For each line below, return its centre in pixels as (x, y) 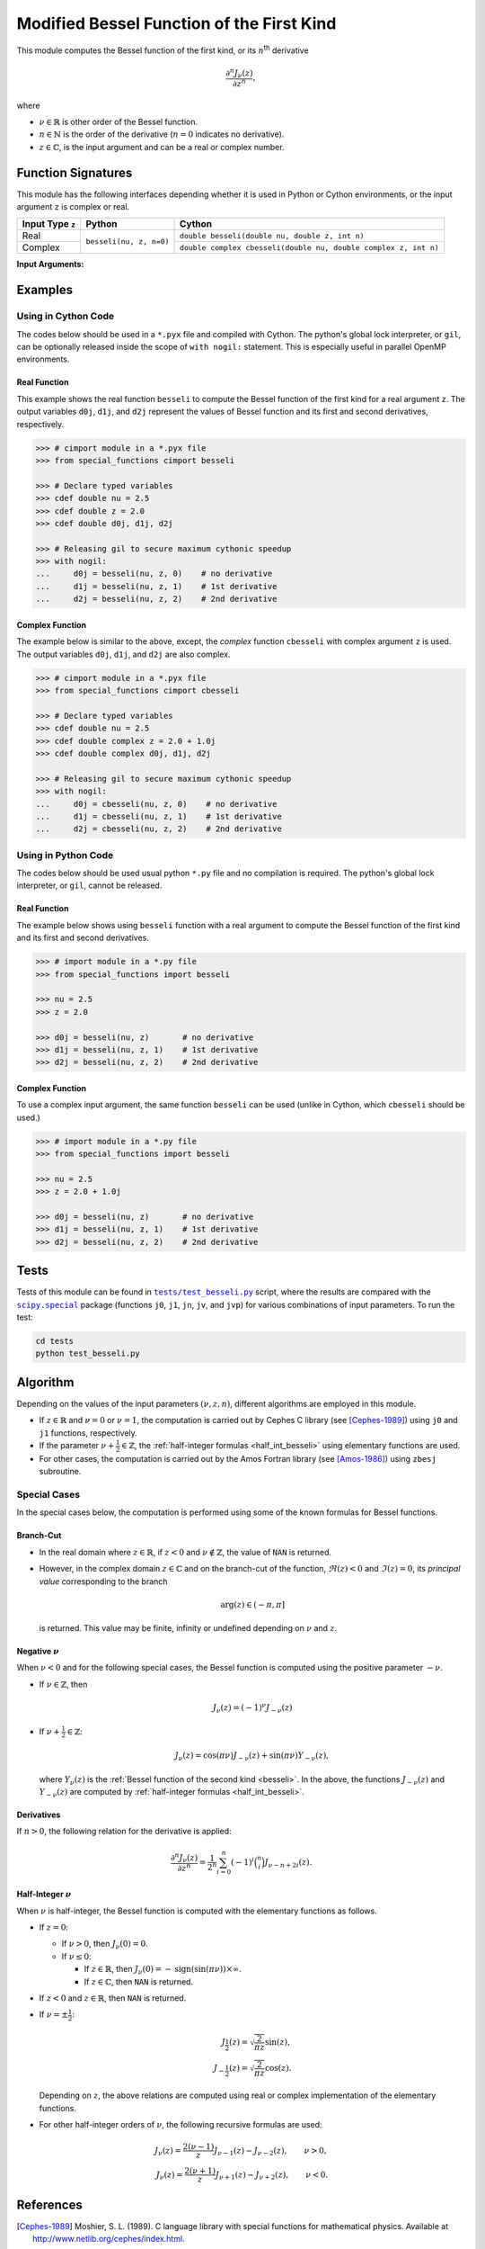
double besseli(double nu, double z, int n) (272, 235)
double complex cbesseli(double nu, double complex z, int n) (309, 247)
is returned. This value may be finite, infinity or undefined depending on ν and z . (188, 1628)
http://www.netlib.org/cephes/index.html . (109, 2239)
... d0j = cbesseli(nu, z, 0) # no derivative (156, 804)
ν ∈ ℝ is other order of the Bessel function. (119, 121)
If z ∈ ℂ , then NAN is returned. (138, 1981)
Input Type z (49, 224)
